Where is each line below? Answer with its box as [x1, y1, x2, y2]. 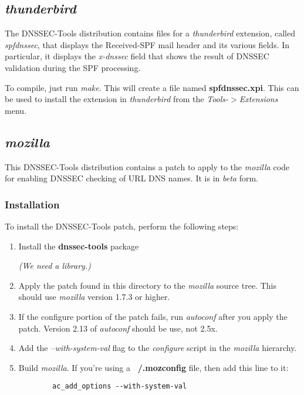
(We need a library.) [18, 259, 91, 272]
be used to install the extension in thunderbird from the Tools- [5, 93, 229, 105]
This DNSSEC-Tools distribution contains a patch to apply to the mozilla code [5, 160, 290, 173]
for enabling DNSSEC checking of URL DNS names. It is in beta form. [5, 172, 258, 184]
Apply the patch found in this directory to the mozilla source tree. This [18, 279, 276, 291]
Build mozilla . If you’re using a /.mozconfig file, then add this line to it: [18, 361, 289, 373]
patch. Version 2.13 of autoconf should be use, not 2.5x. [18, 322, 218, 334]
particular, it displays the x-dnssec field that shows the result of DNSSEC [5, 50, 269, 62]
